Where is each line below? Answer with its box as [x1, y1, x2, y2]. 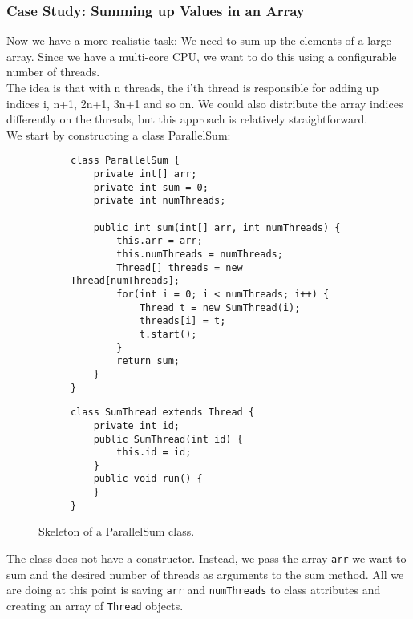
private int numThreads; [93, 195, 226, 207]
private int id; [93, 419, 180, 431]
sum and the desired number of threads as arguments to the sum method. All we [6, 565, 404, 582]
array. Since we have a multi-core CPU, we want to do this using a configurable [6, 47, 397, 64]
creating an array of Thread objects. [6, 597, 184, 613]
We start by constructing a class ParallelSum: [6, 126, 231, 143]
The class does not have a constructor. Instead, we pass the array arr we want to [6, 550, 407, 567]
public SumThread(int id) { [93, 433, 243, 445]
